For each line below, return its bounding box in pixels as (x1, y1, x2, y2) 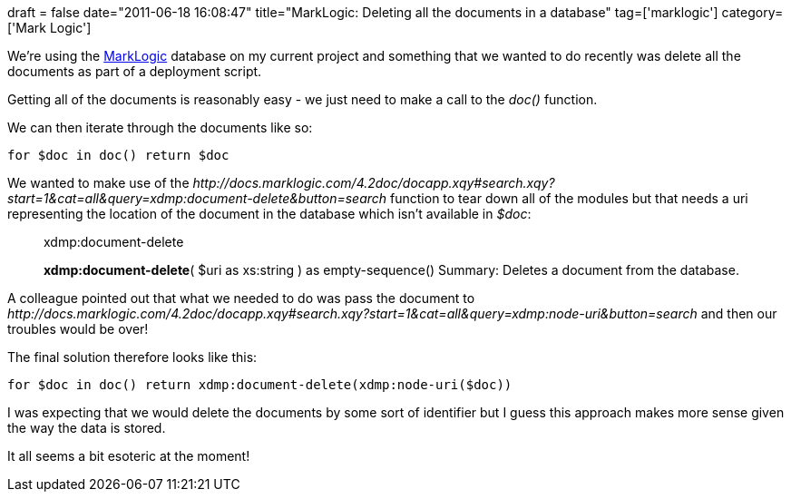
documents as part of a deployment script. (7, 64, 262, 79)
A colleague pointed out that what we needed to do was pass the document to (7, 290, 475, 306)
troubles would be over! (7, 321, 149, 337)
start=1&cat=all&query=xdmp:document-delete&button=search (7, 191, 387, 206)
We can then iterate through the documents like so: (7, 120, 313, 135)
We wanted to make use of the (7, 175, 190, 191)
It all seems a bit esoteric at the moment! (7, 448, 250, 464)
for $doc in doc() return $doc (7, 148, 229, 162)
